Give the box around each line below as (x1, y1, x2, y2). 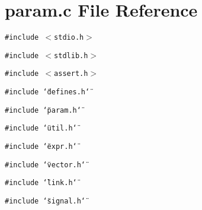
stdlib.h (54, 51, 88, 60)
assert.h (54, 69, 88, 78)
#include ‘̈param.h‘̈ (5, 106, 81, 114)
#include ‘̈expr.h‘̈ (5, 142, 77, 151)
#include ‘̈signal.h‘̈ (5, 197, 86, 206)
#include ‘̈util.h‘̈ (5, 124, 77, 133)
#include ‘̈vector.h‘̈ (5, 160, 86, 169)
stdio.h (54, 33, 84, 42)
